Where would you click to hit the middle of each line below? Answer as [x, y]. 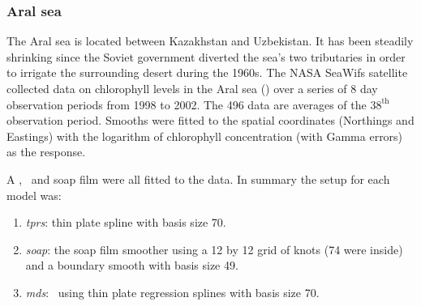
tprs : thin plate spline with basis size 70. [126, 222]
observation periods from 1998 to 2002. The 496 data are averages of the [187, 104]
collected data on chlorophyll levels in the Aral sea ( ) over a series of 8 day [192, 88]
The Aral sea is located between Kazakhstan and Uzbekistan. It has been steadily [210, 41]
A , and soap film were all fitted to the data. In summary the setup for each [198, 178]
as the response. [46, 152]
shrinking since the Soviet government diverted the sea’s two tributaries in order [206, 56]
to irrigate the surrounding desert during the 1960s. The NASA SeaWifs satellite [207, 72]
